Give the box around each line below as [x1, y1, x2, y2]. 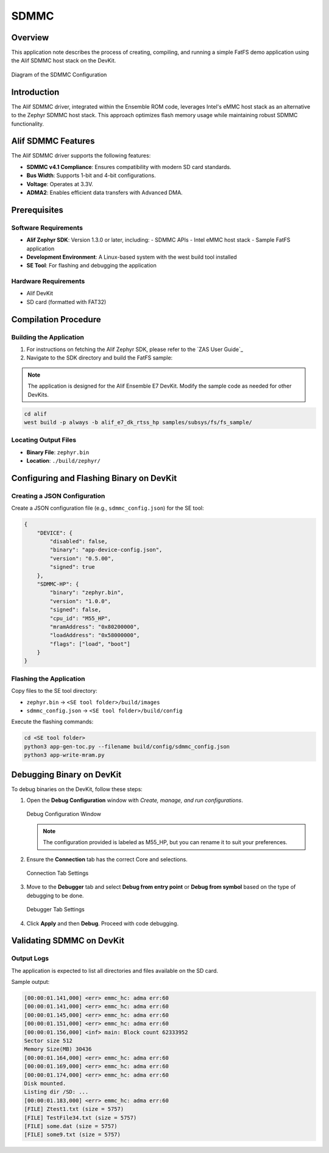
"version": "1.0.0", [49, 598, 111, 604]
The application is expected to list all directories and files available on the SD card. [11, 967, 219, 974]
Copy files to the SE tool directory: [11, 687, 97, 695]
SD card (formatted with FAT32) [26, 298, 107, 305]
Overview [11, 32, 49, 43]
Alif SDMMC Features [11, 136, 95, 146]
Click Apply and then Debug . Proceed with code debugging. [26, 919, 179, 927]
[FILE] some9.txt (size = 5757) [24, 1131, 121, 1138]
